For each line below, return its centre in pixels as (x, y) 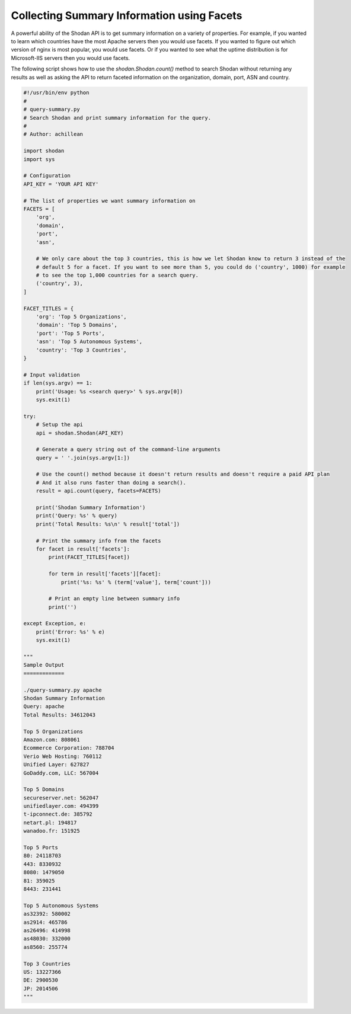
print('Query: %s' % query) (77, 516)
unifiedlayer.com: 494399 (61, 806)
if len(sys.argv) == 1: (58, 383)
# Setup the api (59, 425)
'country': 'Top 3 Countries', (81, 350)
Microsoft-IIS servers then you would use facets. (71, 58)
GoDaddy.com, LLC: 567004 (61, 773)
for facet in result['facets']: (83, 549)
